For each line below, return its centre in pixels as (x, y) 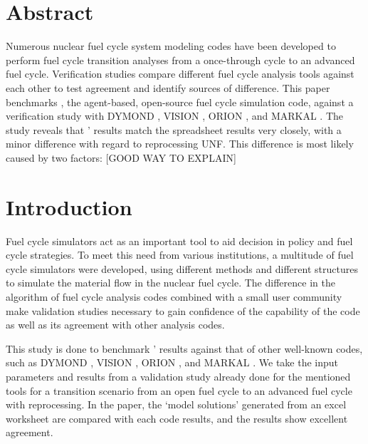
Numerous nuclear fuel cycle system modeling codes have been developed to (171, 46)
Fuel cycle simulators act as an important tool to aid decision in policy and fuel (179, 241)
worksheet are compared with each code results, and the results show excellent (177, 418)
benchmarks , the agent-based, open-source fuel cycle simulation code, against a (180, 102)
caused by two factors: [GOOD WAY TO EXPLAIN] (121, 157)
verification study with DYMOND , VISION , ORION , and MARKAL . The (175, 116)
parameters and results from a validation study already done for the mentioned (178, 376)
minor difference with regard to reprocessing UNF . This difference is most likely (180, 144)
